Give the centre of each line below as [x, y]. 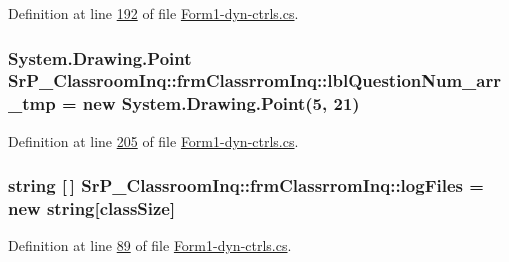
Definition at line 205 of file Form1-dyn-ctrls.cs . [153, 140]
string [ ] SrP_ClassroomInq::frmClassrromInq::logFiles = [246, 185]
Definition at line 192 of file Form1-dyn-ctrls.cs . [153, 13]
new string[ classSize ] [92, 208]
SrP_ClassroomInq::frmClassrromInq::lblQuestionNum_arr [254, 80]
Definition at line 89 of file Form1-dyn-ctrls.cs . [150, 245]
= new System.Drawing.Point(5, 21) [210, 103]
